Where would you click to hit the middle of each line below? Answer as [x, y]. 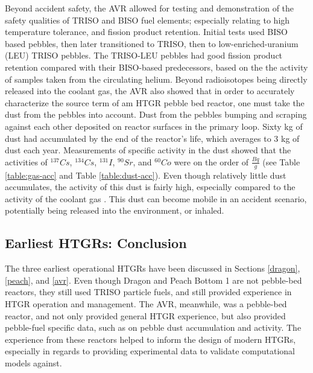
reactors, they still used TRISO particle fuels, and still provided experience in [148, 292]
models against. [33, 362]
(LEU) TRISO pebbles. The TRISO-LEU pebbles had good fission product [144, 55]
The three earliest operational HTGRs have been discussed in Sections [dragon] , [153, 268]
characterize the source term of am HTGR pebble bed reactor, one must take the [155, 102]
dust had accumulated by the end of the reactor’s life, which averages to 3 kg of [152, 138]
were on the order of [211, 161]
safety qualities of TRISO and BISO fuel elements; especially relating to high [147, 20]
